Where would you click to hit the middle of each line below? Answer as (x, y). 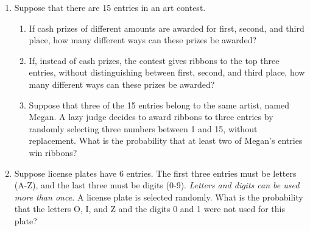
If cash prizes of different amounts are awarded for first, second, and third (167, 28)
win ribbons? (53, 152)
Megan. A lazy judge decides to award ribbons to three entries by (151, 117)
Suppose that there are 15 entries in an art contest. (110, 7)
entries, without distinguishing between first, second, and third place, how (167, 72)
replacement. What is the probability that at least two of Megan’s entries (166, 140)
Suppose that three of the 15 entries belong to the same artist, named (159, 105)
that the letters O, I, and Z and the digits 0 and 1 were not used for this (150, 209)
